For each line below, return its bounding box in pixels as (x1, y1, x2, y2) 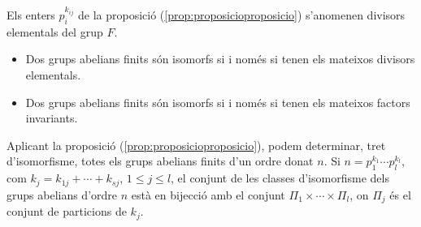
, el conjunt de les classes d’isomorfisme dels (171, 169, 389, 186)
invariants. (25, 109, 78, 126)
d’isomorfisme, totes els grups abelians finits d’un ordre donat (7, 152, 314, 169)
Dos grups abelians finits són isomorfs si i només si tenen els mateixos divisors (25, 50, 415, 67)
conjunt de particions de (7, 203, 127, 220)
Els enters (7, 6, 55, 24)
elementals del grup (7, 23, 103, 40)
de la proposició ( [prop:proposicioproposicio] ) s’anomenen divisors (78, 6, 406, 24)
